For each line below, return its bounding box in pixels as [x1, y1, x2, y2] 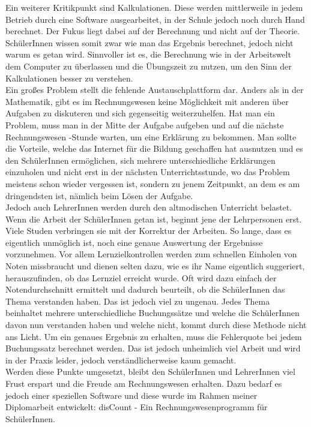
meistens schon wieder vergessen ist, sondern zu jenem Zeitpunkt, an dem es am [5, 177, 300, 190]
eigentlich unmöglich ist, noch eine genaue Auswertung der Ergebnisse [5, 236, 263, 248]
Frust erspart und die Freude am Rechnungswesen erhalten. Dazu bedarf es [5, 377, 282, 389]
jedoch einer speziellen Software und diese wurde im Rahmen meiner [5, 389, 258, 401]
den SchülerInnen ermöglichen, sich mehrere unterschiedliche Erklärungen [5, 154, 276, 166]
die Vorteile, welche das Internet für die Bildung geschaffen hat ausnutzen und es [5, 142, 303, 155]
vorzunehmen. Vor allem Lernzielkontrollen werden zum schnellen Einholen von [5, 248, 297, 260]
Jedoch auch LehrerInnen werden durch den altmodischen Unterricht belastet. [5, 201, 292, 213]
